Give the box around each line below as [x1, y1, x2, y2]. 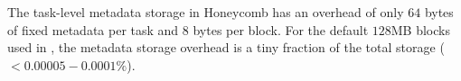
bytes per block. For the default [193, 20, 369, 39]
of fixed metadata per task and [7, 20, 179, 39]
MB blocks [390, 20, 450, 39]
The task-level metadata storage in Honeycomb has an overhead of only [7, 3, 404, 21]
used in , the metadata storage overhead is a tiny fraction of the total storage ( [7, 38, 445, 57]
